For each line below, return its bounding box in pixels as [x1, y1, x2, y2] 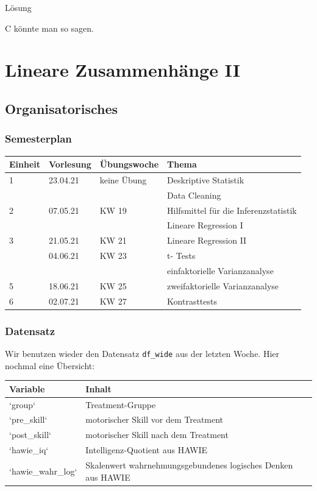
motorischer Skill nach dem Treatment [85, 428, 229, 441]
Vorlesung [49, 158, 91, 171]
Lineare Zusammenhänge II [5, 57, 240, 82]
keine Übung [99, 173, 147, 186]
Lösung [5, 1, 32, 13]
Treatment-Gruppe [85, 398, 156, 411]
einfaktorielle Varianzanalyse [167, 264, 274, 277]
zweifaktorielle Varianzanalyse [167, 279, 279, 292]
